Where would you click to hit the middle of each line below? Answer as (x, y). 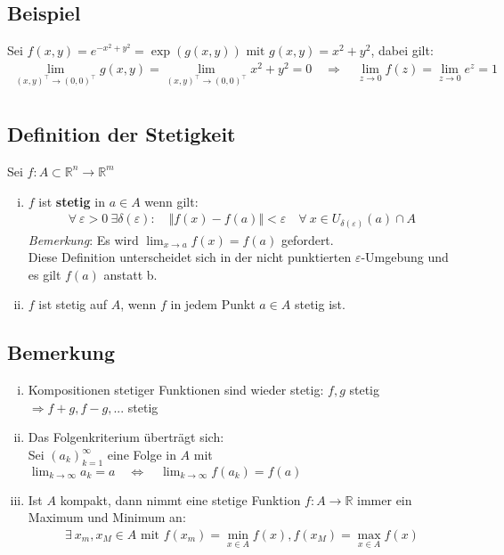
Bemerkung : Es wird (83, 239)
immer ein (385, 499)
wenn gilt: (171, 201)
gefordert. (307, 239)
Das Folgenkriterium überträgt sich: (126, 437)
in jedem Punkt (213, 304)
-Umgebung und (405, 257)
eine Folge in (142, 455)
